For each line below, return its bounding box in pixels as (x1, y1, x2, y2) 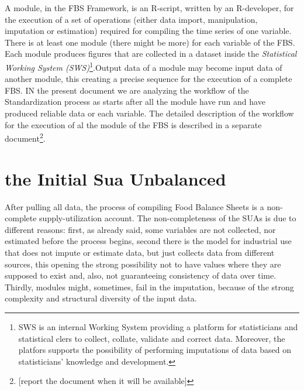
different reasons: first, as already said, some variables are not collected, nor (5, 223, 276, 235)
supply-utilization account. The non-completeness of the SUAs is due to (39, 212, 296, 224)
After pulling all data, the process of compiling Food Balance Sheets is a (5, 200, 264, 212)
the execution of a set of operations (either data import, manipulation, (5, 13, 258, 25)
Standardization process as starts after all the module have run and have (5, 95, 265, 108)
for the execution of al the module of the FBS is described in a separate (5, 118, 262, 131)
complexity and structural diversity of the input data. (5, 292, 197, 304)
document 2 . (5, 131, 46, 144)
